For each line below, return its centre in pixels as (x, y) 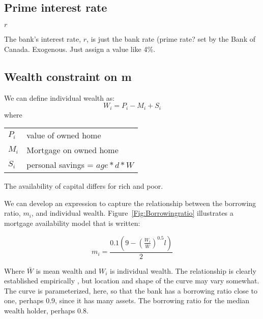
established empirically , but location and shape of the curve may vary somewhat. (132, 281)
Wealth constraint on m (68, 76)
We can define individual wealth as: (60, 97)
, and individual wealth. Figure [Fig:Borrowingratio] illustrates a (132, 213)
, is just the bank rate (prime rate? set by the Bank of (171, 39)
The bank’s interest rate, (43, 39)
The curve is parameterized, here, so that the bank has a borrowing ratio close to (131, 290)
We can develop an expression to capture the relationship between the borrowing (130, 203)
